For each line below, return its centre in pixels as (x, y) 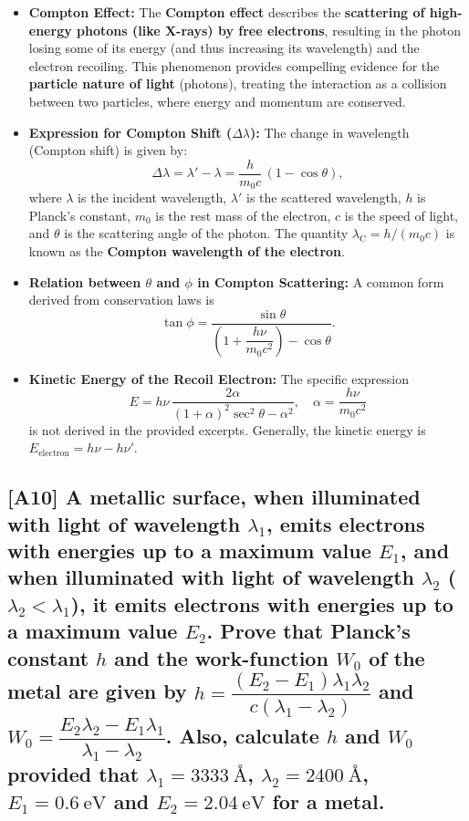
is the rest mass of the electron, (243, 215)
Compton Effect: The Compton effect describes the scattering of (227, 12)
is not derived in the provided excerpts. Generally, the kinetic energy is (227, 429)
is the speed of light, (401, 215)
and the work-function (221, 657)
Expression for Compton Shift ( (130, 132)
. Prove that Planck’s (308, 631)
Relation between (85, 281)
